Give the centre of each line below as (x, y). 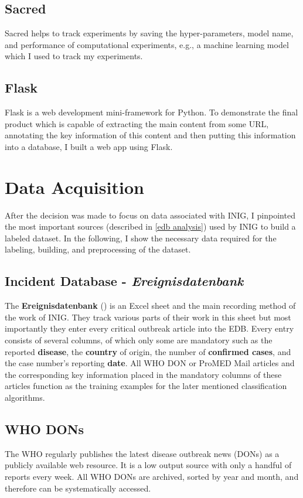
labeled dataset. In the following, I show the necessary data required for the (141, 238)
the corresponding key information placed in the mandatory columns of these (143, 374)
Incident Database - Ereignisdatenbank (124, 281)
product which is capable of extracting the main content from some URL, (137, 123)
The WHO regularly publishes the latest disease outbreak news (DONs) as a (142, 453)
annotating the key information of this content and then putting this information (150, 135)
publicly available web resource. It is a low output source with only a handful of (148, 465)
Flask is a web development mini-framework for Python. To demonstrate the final (151, 112)
